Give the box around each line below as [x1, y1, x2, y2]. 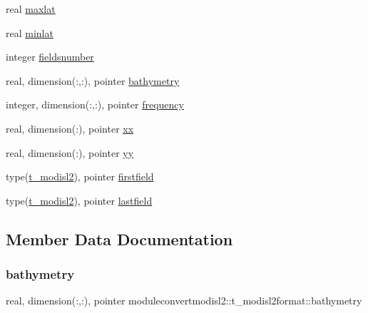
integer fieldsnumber [6, 49, 94, 64]
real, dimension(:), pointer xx [6, 120, 134, 135]
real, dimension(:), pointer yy [6, 145, 134, 160]
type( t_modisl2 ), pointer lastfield [6, 193, 153, 207]
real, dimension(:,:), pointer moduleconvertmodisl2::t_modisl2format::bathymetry [6, 293, 362, 308]
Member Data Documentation [6, 227, 233, 250]
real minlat [6, 25, 53, 40]
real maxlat [6, 1, 56, 16]
